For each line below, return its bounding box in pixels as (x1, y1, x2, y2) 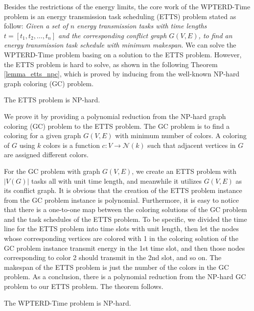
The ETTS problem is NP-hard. (4, 95, 100, 105)
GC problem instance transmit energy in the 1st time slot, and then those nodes (4, 242, 245, 253)
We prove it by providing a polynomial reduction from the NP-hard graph (4, 111, 226, 121)
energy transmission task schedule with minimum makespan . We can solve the (4, 40, 236, 50)
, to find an (198, 30, 232, 40)
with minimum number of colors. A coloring (115, 130, 247, 141)
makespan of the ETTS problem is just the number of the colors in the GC (4, 262, 229, 272)
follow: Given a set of (4, 21, 68, 31)
